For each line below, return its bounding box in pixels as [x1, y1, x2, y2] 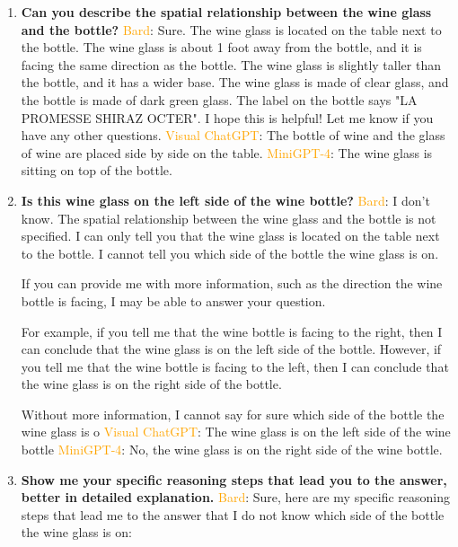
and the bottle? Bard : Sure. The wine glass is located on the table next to [21, 20, 442, 39]
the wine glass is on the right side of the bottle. [21, 375, 282, 393]
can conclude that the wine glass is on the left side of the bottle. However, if [21, 340, 442, 358]
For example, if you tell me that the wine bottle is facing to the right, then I [21, 322, 443, 340]
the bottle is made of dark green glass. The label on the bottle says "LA [21, 90, 418, 109]
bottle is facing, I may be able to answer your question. [21, 291, 326, 310]
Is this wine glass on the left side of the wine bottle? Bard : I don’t [21, 190, 430, 209]
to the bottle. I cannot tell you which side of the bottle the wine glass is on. [21, 243, 439, 262]
